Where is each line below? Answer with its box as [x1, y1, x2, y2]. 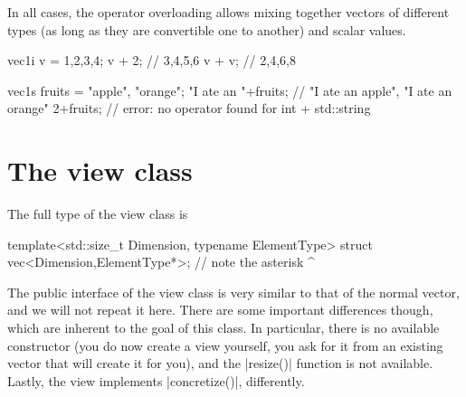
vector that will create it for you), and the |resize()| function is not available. [7, 354, 433, 373]
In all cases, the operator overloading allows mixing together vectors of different [7, 3, 450, 21]
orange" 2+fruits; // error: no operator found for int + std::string [7, 99, 371, 118]
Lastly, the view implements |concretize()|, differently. [7, 371, 305, 390]
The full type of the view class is [7, 204, 188, 223]
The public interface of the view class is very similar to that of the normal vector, [7, 282, 460, 301]
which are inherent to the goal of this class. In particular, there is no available [7, 318, 440, 337]
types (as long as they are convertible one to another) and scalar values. [7, 20, 406, 39]
